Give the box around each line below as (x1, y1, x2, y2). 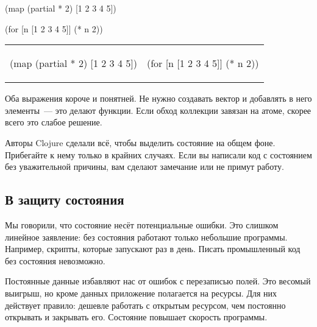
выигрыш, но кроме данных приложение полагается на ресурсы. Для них (5, 286, 277, 299)
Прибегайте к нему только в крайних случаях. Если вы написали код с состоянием (5, 148, 312, 161)
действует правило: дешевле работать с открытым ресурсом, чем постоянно (5, 298, 286, 311)
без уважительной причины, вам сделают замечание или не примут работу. (5, 160, 284, 173)
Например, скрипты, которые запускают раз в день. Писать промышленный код (5, 242, 301, 255)
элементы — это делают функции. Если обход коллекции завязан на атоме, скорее (5, 104, 312, 116)
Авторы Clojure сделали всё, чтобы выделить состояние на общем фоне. (5, 136, 276, 149)
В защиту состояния (5, 190, 124, 209)
